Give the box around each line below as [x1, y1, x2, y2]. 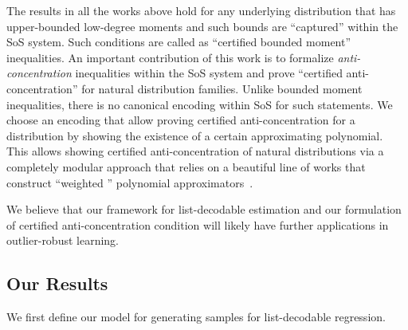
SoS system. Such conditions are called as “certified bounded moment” [6, 33, 351, 50]
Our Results [6, 271, 108, 296]
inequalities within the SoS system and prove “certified [75, 65, 343, 81]
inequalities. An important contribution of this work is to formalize [6, 49, 334, 65]
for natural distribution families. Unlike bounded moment [81, 80, 363, 96]
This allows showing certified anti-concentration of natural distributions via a [6, 143, 384, 159]
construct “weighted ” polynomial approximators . [6, 174, 253, 191]
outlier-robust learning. [6, 232, 120, 249]
